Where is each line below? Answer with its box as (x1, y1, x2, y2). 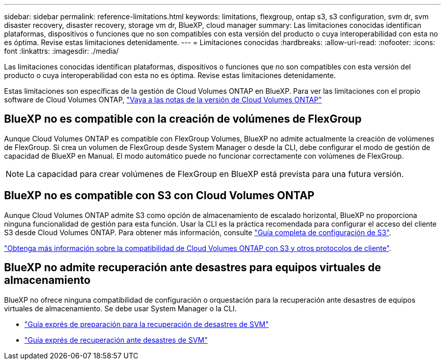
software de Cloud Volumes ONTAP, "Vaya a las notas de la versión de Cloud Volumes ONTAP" (4, 95, 322, 104)
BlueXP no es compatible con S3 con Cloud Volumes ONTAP (4, 189, 314, 202)
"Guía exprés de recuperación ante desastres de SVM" (24, 335, 208, 344)
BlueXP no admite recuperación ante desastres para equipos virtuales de (4, 261, 381, 274)
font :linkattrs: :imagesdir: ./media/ (4, 47, 119, 55)
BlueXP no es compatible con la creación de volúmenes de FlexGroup (4, 113, 362, 126)
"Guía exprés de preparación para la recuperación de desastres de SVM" (24, 319, 269, 329)
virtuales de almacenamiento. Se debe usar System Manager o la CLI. (4, 304, 237, 313)
